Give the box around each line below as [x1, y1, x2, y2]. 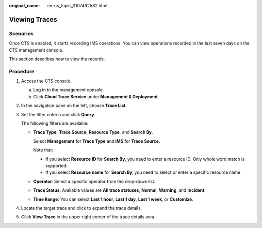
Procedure [9, 68, 34, 75]
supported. [45, 163, 67, 168]
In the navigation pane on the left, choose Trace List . [21, 103, 127, 108]
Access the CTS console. [21, 78, 72, 84]
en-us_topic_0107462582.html [47, 3, 108, 8]
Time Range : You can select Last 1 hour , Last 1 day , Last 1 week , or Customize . [33, 196, 194, 202]
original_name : [9, 3, 40, 8]
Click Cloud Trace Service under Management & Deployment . [33, 93, 159, 99]
